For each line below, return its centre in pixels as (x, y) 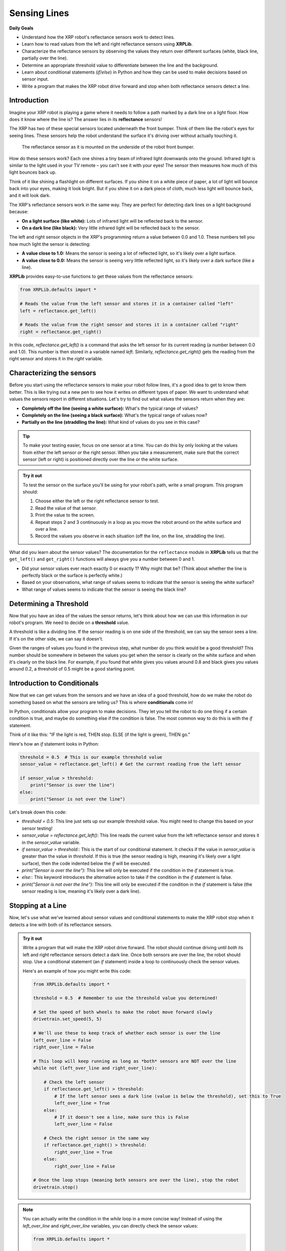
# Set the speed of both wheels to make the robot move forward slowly (123, 1012)
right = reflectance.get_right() (61, 332)
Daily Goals (21, 28)
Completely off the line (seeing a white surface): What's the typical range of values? (110, 408)
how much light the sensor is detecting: (50, 244)
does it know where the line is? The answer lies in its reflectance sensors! (85, 119)
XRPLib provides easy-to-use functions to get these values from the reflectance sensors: (101, 276)
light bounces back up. (33, 172)
